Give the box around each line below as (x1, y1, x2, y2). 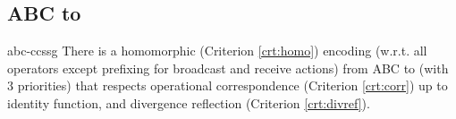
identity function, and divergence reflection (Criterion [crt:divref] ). (7, 93, 370, 112)
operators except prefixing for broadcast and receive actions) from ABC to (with (7, 58, 449, 77)
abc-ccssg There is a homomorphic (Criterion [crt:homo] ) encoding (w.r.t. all (7, 41, 427, 60)
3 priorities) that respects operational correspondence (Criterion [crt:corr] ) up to (7, 76, 448, 95)
